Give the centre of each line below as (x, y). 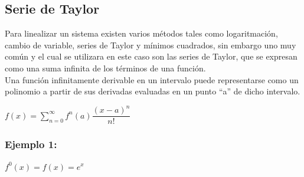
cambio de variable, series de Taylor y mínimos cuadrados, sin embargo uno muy (151, 45)
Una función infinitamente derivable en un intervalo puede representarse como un (152, 79)
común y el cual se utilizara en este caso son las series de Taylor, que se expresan (151, 56)
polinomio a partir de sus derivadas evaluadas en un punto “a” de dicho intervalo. (153, 91)
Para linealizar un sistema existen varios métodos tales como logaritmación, (141, 33)
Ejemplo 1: (31, 144)
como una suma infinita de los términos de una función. (105, 68)
